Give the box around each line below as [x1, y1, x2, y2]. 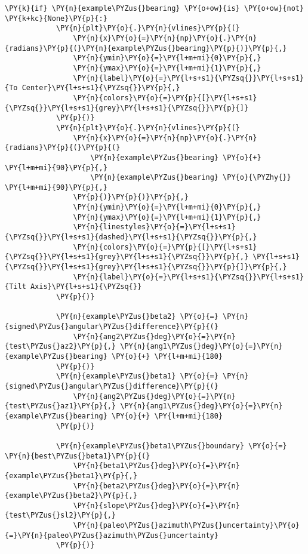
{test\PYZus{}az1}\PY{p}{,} [5, 402, 116, 411]
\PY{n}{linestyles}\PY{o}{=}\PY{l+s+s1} [73, 223, 236, 232]
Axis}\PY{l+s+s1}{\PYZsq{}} [30, 282, 142, 291]
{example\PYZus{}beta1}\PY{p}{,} [5, 471, 137, 480]
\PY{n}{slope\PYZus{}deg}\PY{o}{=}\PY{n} [73, 501, 240, 510]
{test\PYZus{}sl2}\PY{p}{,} [5, 511, 116, 520]
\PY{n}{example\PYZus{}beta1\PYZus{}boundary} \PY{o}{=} [56, 441, 287, 450]
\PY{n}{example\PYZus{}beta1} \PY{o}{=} [56, 372, 218, 381]
